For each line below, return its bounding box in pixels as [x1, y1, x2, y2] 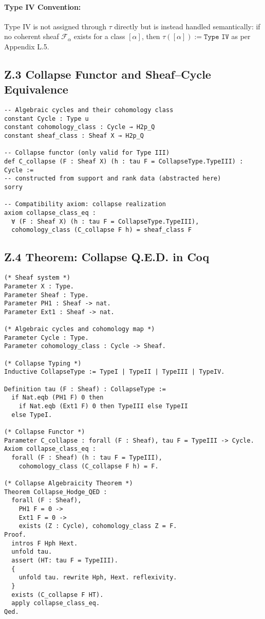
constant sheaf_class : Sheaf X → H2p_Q [4, 132, 144, 140]
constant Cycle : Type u [4, 115, 89, 122]
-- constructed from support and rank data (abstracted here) [4, 175, 221, 183]
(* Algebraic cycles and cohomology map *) [4, 325, 155, 333]
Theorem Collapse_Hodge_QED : [4, 488, 107, 496]
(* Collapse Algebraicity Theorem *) [4, 479, 133, 487]
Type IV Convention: [4, 1, 81, 12]
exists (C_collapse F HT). [11, 591, 104, 598]
